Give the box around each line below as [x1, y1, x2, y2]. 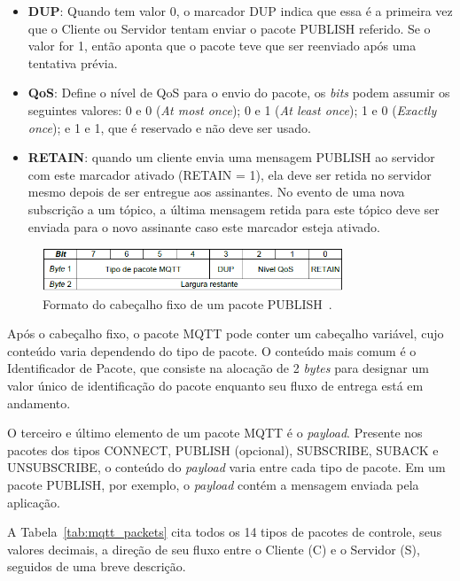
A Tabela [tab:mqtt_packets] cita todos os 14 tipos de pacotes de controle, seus [7, 523, 442, 541]
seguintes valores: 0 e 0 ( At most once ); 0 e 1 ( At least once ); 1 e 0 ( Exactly [27, 100, 437, 119]
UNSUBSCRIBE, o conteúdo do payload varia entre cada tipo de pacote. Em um [7, 458, 446, 476]
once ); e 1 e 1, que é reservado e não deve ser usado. [27, 118, 311, 136]
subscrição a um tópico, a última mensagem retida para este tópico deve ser [27, 199, 440, 218]
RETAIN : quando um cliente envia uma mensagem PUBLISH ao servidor [27, 148, 435, 167]
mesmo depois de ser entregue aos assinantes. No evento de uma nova [27, 182, 405, 201]
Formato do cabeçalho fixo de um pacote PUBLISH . [43, 294, 332, 313]
